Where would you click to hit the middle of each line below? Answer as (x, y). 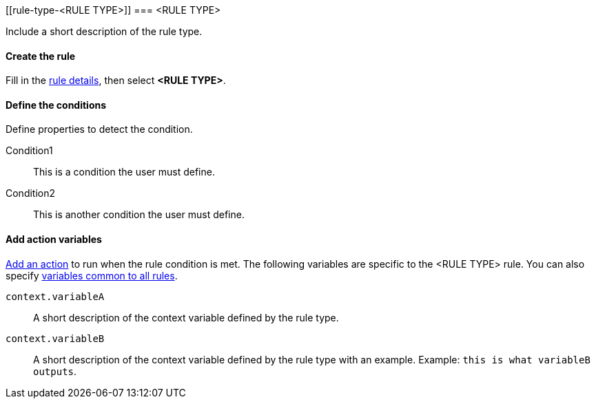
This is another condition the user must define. (139, 215)
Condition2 (31, 193)
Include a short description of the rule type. (104, 31)
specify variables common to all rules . (92, 275)
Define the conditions (56, 105)
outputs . (55, 371)
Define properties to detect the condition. (99, 129)
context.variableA (55, 296)
